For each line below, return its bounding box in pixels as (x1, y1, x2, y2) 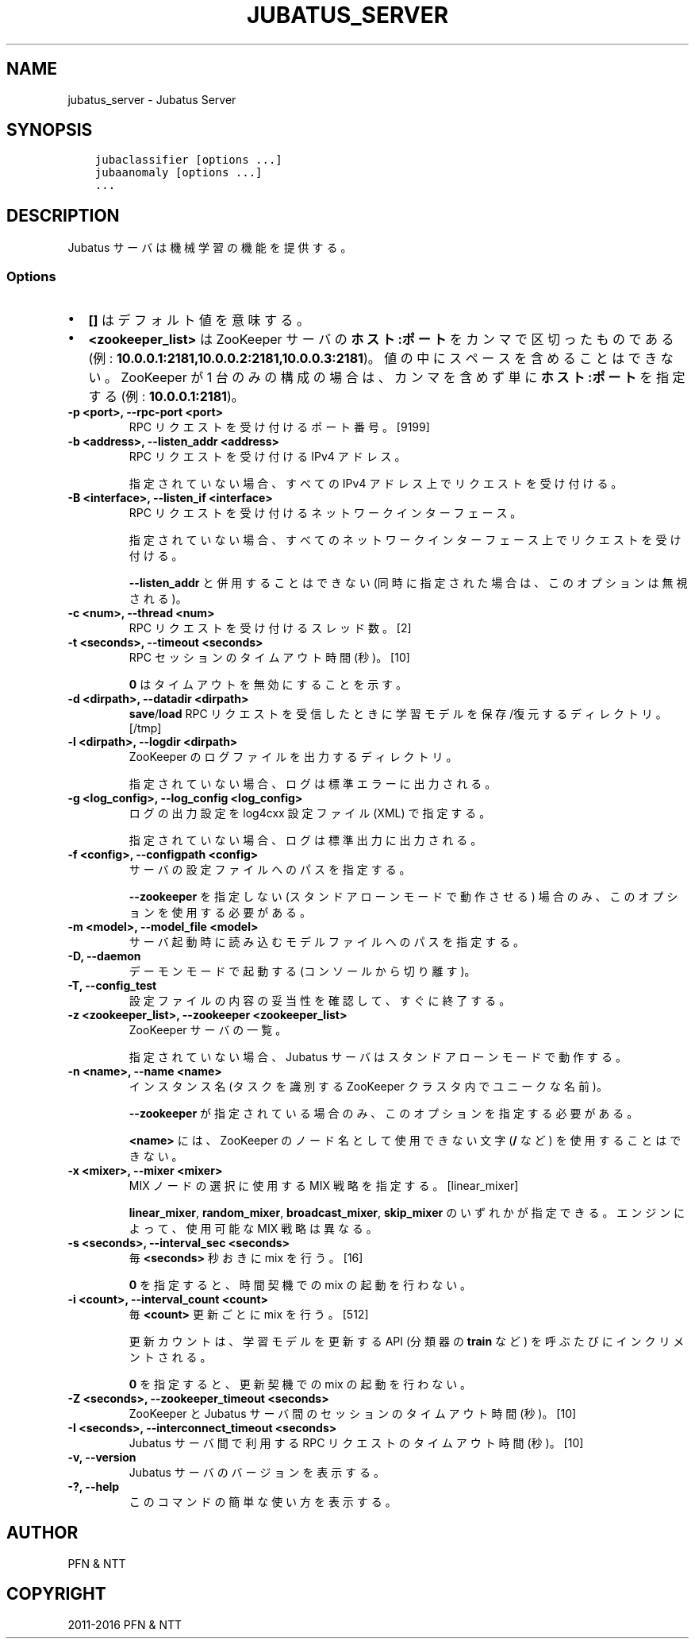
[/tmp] (129, 721, 162, 736)
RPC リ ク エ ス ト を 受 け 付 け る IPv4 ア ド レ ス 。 (129, 450, 406, 464)
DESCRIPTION (6, 205, 120, 226)
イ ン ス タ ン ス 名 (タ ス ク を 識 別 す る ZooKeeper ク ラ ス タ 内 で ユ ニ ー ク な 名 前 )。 (129, 1079, 608, 1094)
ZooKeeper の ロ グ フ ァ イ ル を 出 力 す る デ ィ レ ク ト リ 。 (129, 750, 458, 764)
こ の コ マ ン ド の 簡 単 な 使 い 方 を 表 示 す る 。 (129, 1495, 397, 1509)
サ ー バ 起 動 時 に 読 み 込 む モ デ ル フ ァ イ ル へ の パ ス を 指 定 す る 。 (129, 935, 525, 949)
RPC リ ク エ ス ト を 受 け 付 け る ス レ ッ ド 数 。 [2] (129, 621, 412, 635)
